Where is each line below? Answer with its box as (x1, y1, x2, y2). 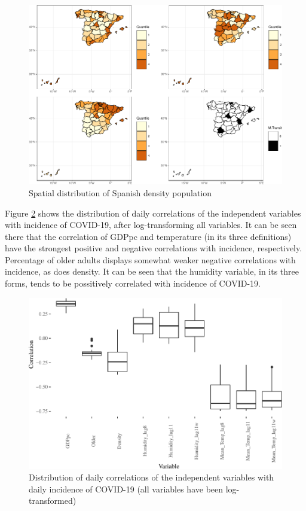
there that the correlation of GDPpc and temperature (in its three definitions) (5, 230, 292, 242)
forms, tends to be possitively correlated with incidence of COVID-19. (5, 277, 261, 290)
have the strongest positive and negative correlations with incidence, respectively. (5, 242, 302, 254)
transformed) (29, 494, 76, 507)
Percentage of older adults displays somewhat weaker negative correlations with (5, 253, 296, 266)
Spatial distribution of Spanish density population (29, 186, 212, 199)
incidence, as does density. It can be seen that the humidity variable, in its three (5, 265, 299, 278)
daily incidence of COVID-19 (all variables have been (29, 482, 224, 495)
